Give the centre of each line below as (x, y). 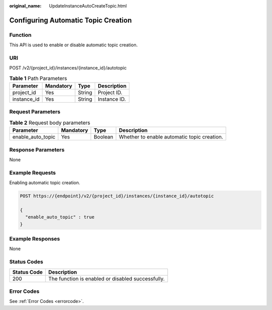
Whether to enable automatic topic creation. (171, 137)
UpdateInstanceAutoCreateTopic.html (88, 6)
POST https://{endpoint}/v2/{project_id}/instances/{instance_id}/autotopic (117, 196)
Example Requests (32, 173)
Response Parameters (37, 149)
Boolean (104, 137)
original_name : (25, 6)
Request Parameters (35, 112)
